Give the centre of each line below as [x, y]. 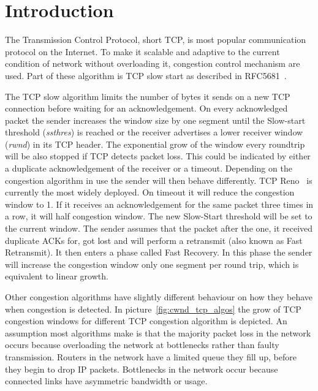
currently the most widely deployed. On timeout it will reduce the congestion [150, 192]
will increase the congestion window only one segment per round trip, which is [152, 264]
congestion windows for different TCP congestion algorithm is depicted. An [146, 321]
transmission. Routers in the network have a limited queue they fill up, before [151, 356]
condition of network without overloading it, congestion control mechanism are [153, 63]
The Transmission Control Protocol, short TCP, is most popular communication [156, 40]
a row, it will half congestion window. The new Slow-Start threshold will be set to [159, 216]
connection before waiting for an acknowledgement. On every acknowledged [146, 108]
